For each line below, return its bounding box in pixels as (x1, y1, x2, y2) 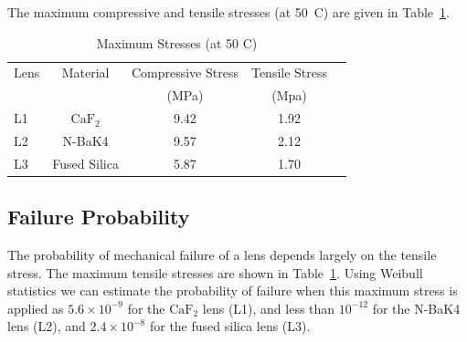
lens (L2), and (7, 316, 86, 336)
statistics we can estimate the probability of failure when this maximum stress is (7, 281, 458, 300)
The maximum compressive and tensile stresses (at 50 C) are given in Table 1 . (7, 3, 450, 21)
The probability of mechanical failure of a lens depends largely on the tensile (7, 245, 437, 264)
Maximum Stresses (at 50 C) (96, 33, 258, 52)
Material (61, 63, 110, 82)
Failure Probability (7, 202, 190, 231)
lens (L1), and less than (202, 298, 335, 317)
